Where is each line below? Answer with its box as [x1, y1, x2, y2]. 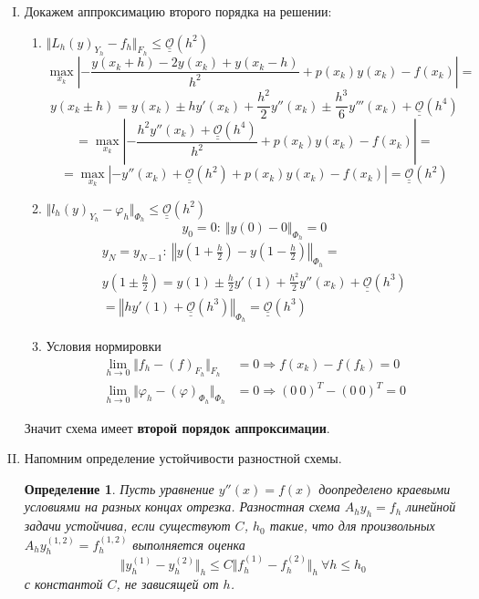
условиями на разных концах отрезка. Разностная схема [24, 497, 340, 516]
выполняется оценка [132, 534, 245, 553]
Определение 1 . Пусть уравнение [24, 479, 214, 498]
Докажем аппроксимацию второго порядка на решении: [24, 2, 332, 20]
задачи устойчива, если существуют [24, 516, 231, 535]
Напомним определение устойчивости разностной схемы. [24, 449, 342, 468]
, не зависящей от [116, 573, 219, 593]
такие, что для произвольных [269, 516, 435, 535]
